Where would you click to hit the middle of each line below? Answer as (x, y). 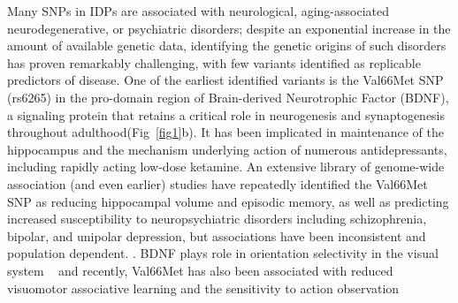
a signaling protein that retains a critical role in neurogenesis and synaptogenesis (226, 114)
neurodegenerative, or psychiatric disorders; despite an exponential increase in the (229, 28)
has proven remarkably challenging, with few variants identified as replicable (214, 62)
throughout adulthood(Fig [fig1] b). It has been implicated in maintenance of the (225, 132)
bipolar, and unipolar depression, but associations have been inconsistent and (217, 235)
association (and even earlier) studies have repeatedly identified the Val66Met (218, 183)
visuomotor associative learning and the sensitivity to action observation (203, 288)
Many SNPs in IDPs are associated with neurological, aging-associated (198, 11)
